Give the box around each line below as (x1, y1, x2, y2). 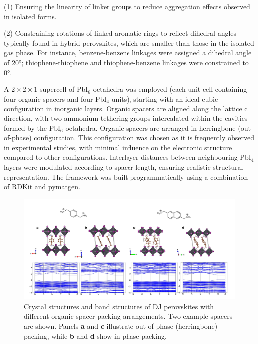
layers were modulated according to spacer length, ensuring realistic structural (4, 161, 243, 172)
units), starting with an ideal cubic (111, 93, 218, 104)
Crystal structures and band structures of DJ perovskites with (24, 301, 214, 311)
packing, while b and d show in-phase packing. (24, 330, 167, 341)
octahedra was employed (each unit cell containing (93, 84, 247, 94)
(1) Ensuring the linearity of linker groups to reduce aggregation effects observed (4, 1, 250, 11)
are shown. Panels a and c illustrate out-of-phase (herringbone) (24, 320, 218, 331)
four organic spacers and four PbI (4, 93, 107, 104)
